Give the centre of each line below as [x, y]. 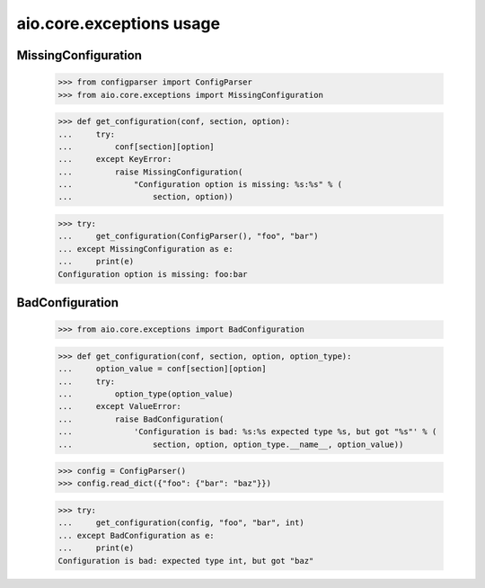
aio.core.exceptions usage [118, 23]
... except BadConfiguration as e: [136, 535]
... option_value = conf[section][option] [162, 369]
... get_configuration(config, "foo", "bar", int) [181, 523]
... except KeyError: [115, 159]
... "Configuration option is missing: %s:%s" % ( [200, 185]
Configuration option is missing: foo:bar [153, 274]
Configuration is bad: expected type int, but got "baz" [186, 561]
